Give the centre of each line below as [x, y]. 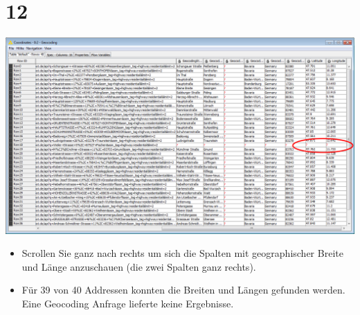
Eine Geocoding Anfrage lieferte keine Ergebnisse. [128, 303]
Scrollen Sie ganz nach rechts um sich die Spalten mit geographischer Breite [182, 253]
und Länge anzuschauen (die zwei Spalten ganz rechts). [139, 266]
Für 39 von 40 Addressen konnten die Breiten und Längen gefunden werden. [183, 290]
